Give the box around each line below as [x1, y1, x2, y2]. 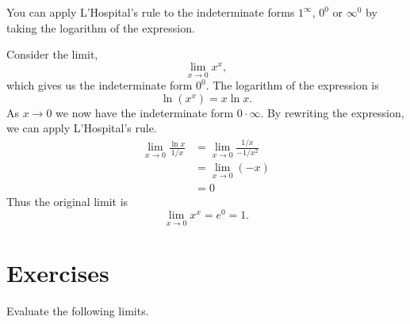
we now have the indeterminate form [56, 104, 234, 120]
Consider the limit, [6, 46, 98, 63]
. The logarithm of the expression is [205, 77, 379, 93]
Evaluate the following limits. [6, 302, 149, 318]
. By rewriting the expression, [260, 104, 404, 120]
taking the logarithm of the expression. [6, 19, 195, 36]
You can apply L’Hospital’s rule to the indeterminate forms [6, 4, 295, 20]
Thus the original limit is [6, 192, 128, 209]
